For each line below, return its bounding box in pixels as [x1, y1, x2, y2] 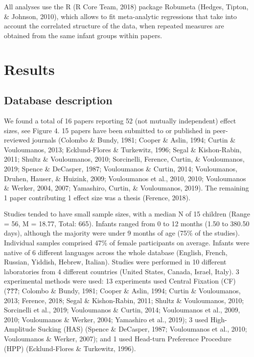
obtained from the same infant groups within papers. [4, 30, 162, 40]
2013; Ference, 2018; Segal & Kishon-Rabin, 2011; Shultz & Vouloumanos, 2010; [4, 295, 244, 305]
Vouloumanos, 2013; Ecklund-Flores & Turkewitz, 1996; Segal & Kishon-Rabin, [4, 144, 242, 154]
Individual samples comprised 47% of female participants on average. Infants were [4, 238, 250, 248]
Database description [4, 93, 113, 108]
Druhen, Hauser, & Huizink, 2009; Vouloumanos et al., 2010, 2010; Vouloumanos [4, 173, 246, 183]
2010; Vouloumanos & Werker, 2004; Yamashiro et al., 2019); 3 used [4, 314, 208, 324]
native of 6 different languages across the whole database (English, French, [4, 247, 228, 257]
